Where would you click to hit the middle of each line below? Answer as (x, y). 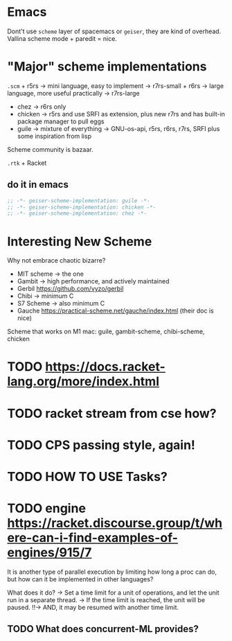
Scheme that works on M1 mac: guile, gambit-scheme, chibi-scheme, (106, 332)
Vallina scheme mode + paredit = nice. (62, 38)
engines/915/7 (50, 553)
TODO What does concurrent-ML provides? (103, 629)
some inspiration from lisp (54, 136)
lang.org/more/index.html (83, 381)
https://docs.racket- (105, 367)
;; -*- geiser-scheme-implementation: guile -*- (79, 201)
